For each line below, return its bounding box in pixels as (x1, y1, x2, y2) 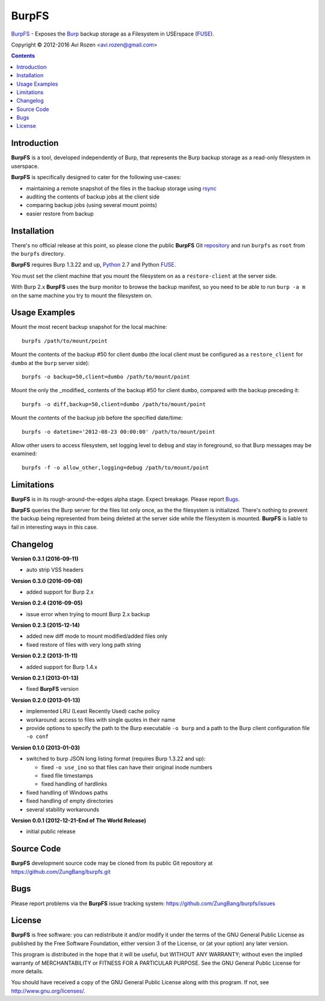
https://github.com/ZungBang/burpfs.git (11, 868, 111, 875)
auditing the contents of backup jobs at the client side (26, 193, 159, 200)
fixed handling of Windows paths (26, 789, 108, 796)
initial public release (26, 828, 76, 835)
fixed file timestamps (41, 772, 93, 779)
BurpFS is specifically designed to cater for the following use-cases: (11, 174, 182, 181)
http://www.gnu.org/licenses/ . (11, 987, 85, 994)
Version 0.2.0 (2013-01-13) (11, 696, 81, 704)
